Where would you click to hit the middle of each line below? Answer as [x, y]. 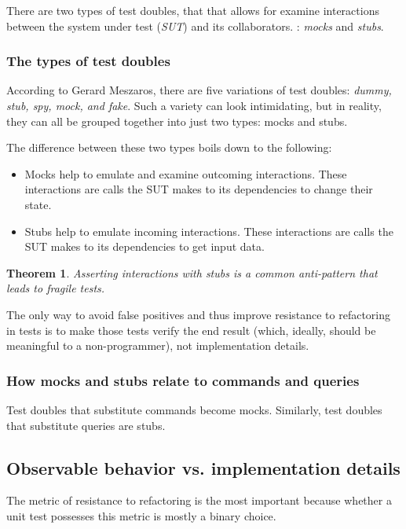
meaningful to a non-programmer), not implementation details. [158, 345]
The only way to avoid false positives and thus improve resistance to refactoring [199, 314]
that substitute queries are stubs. [86, 425]
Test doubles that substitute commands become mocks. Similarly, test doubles [194, 409]
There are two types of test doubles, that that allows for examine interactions [193, 10]
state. [38, 204]
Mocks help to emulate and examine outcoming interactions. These [186, 173]
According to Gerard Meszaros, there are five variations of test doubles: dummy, [199, 90]
